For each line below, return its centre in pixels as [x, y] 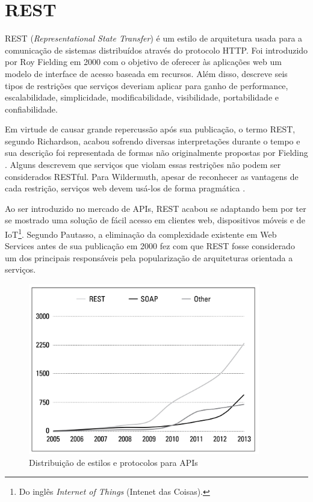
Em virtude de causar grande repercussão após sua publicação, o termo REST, [150, 129]
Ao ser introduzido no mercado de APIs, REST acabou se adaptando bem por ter [156, 208]
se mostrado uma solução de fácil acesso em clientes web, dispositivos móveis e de [155, 220]
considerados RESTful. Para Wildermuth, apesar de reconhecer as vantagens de [152, 176]
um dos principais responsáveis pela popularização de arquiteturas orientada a [149, 257]
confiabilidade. [31, 109]
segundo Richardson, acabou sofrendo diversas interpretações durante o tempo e [153, 141]
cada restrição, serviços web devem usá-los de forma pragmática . [125, 188]
